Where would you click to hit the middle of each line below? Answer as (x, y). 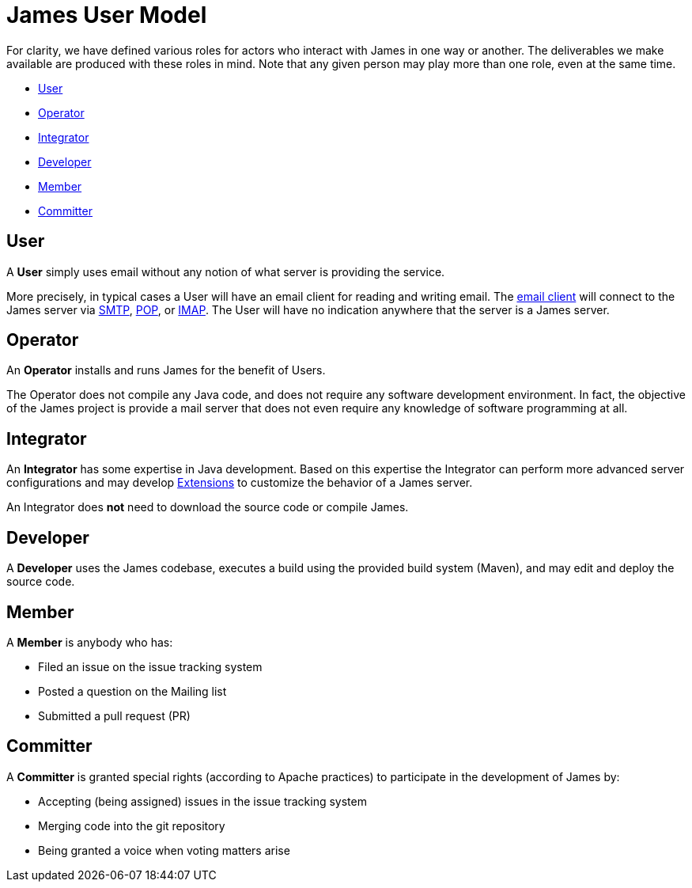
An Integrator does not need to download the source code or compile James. (208, 507)
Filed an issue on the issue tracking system (150, 666)
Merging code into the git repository (132, 825)
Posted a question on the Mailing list (132, 691)
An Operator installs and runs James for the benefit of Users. (166, 370)
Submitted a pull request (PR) (114, 715)
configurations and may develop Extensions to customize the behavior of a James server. (240, 483)
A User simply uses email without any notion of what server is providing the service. (226, 271)
